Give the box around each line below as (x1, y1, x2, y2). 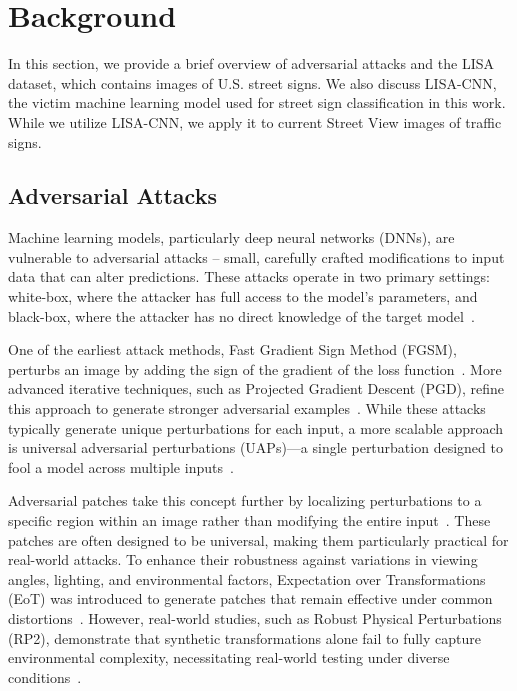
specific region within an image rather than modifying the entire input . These (8, 510, 491, 531)
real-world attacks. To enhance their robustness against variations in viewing (8, 549, 478, 570)
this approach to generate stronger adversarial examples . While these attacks (8, 398, 486, 419)
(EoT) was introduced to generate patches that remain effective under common (8, 588, 493, 609)
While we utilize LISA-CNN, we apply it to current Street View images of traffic (8, 111, 502, 132)
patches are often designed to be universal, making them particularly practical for (8, 529, 509, 550)
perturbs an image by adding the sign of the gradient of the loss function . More (8, 358, 502, 379)
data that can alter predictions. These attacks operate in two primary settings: (8, 266, 491, 287)
